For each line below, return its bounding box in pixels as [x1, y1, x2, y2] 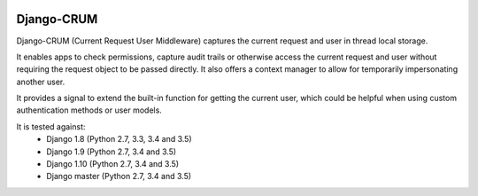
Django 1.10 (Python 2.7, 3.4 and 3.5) [46, 159, 180, 169]
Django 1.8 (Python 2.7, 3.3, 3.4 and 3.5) [46, 134, 192, 145]
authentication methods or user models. [16, 105, 163, 115]
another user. [16, 76, 66, 87]
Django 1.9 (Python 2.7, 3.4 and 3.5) [46, 146, 177, 157]
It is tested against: [16, 121, 86, 132]
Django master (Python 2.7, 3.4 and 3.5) [46, 171, 192, 182]
